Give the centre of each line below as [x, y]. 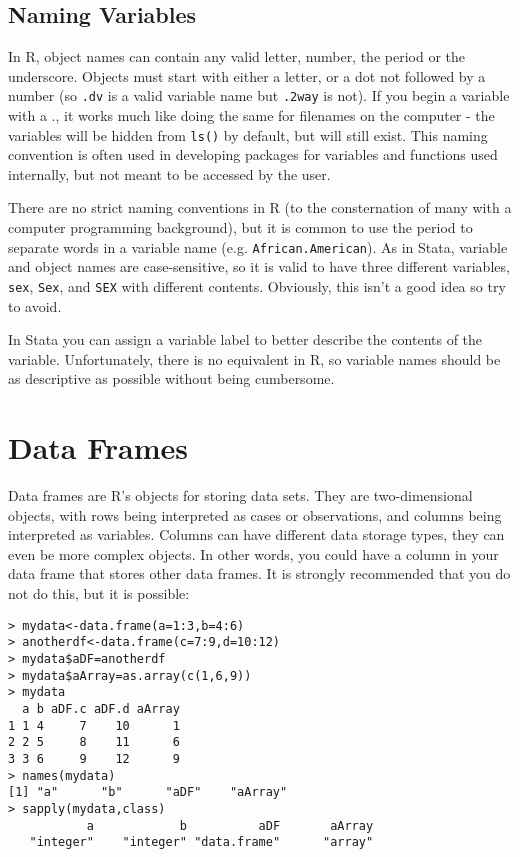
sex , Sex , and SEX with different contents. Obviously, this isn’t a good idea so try [257, 285]
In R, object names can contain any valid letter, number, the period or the [236, 56]
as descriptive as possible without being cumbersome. [171, 378]
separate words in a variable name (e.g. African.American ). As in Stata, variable [258, 246]
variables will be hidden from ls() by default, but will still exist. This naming [248, 134]
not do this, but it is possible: [99, 593]
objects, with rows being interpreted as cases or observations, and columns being [255, 514]
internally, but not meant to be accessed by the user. [169, 173]
